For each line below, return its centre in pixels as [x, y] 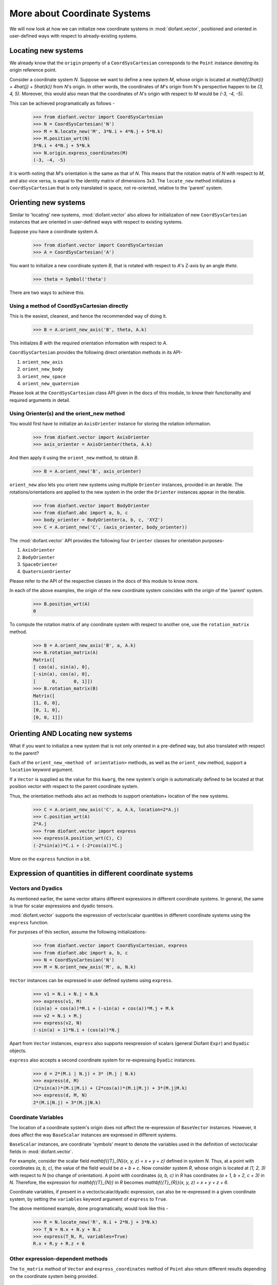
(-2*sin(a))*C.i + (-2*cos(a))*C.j [78, 845]
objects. [18, 1051]
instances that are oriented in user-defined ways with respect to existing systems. [96, 222]
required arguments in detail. [40, 400]
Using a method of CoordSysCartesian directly [69, 306]
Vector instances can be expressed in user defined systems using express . [91, 980]
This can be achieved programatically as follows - [62, 103]
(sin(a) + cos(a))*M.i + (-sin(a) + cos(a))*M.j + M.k [103, 1008]
